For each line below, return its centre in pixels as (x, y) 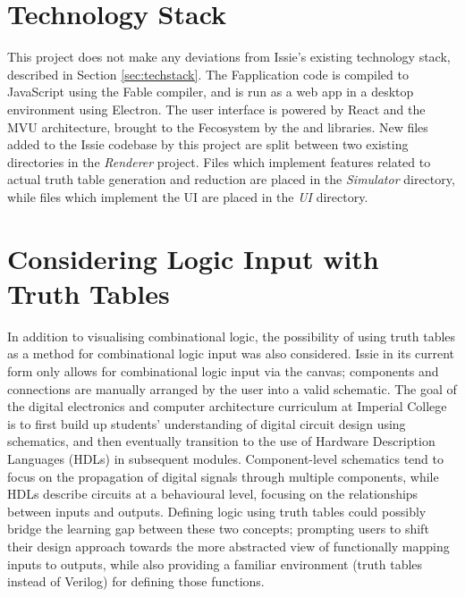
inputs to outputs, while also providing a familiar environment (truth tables (215, 563)
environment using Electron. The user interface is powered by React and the (216, 109)
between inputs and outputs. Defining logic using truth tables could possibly (217, 511)
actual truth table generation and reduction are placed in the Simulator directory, (231, 179)
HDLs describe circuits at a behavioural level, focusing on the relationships (213, 494)
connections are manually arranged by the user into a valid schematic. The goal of (232, 388)
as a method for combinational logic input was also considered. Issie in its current (231, 353)
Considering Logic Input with (193, 258)
